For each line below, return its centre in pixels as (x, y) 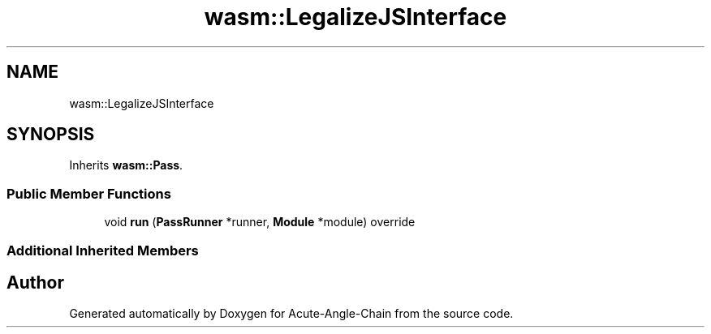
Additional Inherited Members (103, 250)
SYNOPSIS (51, 135)
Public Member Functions (89, 193)
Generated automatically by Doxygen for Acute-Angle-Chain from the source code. (291, 314)
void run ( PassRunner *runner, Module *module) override (260, 222)
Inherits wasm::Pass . (126, 165)
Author (35, 282)
